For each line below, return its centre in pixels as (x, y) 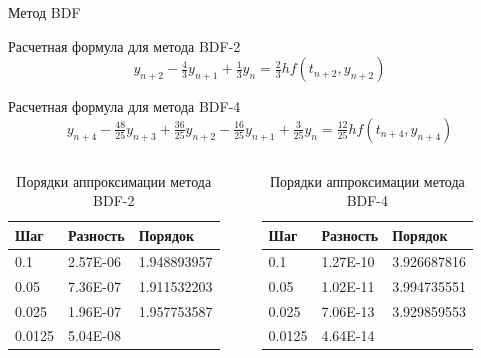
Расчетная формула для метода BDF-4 (124, 106)
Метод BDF (44, 12)
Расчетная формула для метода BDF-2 (124, 45)
